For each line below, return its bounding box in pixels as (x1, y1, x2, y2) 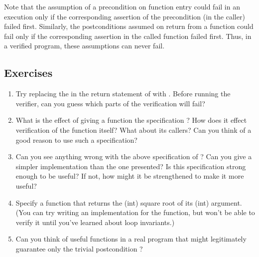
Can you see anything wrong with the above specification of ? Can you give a (15, 151, 252, 162)
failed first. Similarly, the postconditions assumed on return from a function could (4, 21, 254, 31)
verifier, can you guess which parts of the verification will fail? (15, 98, 205, 108)
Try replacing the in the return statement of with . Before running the (15, 88, 231, 99)
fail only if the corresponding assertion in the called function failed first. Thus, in (4, 30, 252, 41)
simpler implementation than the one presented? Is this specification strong (15, 161, 246, 171)
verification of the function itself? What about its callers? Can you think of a (15, 124, 252, 135)
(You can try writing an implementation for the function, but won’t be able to (15, 207, 255, 218)
